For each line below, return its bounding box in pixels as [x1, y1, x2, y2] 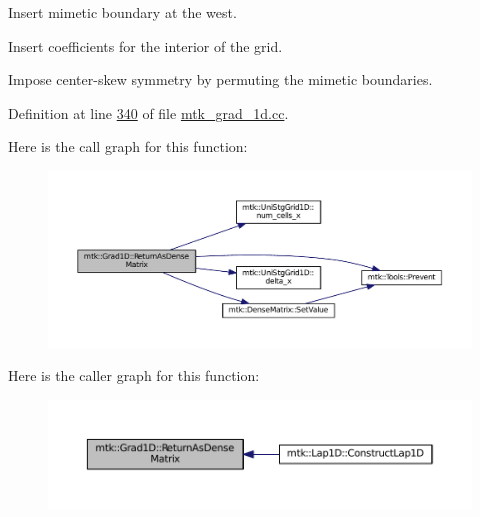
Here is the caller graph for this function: [8, 365, 260, 386]
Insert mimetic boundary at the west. [8, 2, 237, 22]
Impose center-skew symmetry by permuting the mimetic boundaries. [8, 69, 433, 90]
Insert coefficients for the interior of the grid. [8, 35, 283, 56]
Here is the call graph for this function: [8, 136, 248, 157]
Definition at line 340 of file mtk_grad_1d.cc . [8, 102, 289, 123]
